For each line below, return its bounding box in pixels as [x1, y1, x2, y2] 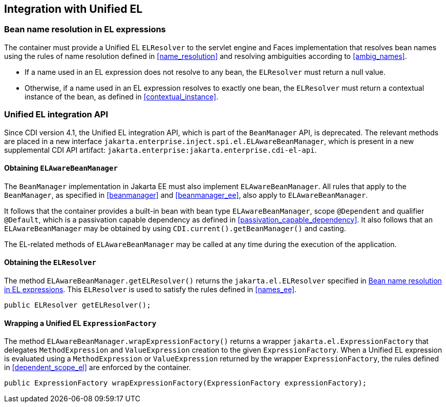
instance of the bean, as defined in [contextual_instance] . [25, 92, 219, 101]
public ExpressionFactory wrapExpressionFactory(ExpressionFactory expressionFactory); [4, 379, 367, 388]
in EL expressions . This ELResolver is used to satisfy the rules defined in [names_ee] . [4, 284, 297, 294]
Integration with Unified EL [4, 3, 143, 15]
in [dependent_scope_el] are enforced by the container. [4, 363, 191, 372]
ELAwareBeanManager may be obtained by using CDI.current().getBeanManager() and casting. [4, 223, 346, 233]
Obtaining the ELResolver [4, 258, 96, 267]
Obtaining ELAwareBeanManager [4, 164, 118, 173]
